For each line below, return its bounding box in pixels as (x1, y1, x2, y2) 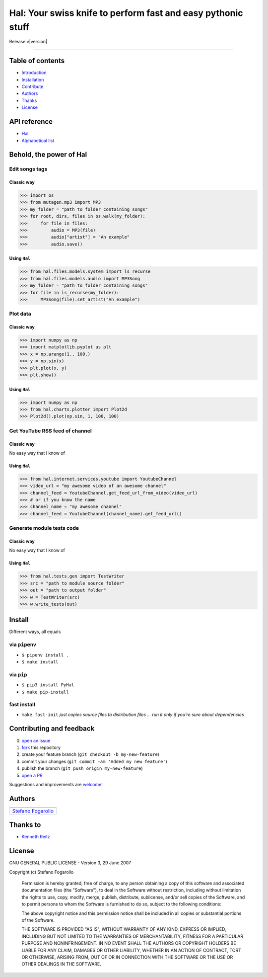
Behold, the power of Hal (9, 151, 87, 159)
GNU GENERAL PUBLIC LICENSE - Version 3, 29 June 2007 (9, 860, 132, 866)
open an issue (21, 737, 51, 743)
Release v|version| (9, 39, 47, 45)
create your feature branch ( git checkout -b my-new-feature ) (21, 751, 160, 757)
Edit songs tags (9, 165, 48, 172)
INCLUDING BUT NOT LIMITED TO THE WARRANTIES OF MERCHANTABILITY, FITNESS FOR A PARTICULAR (21, 933, 243, 939)
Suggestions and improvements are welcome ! (9, 781, 103, 787)
